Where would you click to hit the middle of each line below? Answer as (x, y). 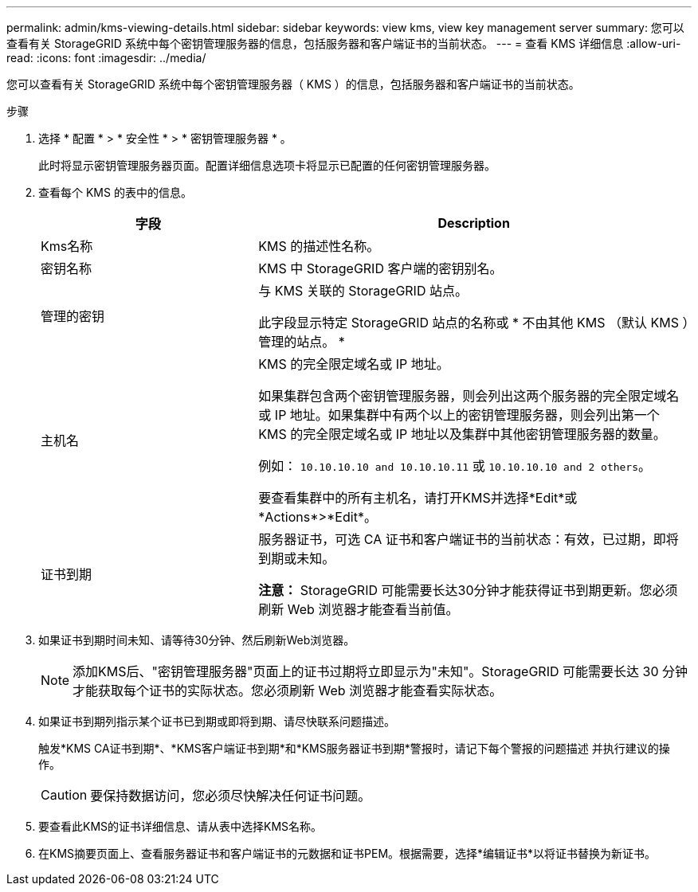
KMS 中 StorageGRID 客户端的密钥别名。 (380, 268)
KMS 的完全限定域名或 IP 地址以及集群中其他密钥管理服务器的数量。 (462, 434)
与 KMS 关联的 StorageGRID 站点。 (363, 291)
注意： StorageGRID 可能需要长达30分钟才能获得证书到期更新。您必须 (468, 590)
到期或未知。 (297, 558)
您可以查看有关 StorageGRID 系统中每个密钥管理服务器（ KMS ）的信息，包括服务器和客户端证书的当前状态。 (293, 84)
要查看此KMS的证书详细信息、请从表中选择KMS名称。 (180, 826)
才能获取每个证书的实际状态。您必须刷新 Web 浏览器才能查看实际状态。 (288, 691)
